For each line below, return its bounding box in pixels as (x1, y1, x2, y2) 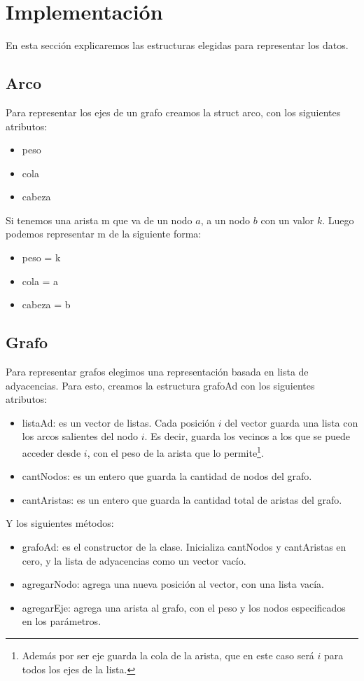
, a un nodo (200, 212, 251, 227)
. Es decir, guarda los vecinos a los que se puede (144, 429, 350, 443)
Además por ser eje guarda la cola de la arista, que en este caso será (22, 648, 314, 663)
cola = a (22, 273, 59, 288)
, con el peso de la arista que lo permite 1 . (87, 443, 264, 460)
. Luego (322, 212, 354, 227)
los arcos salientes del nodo (22, 429, 139, 443)
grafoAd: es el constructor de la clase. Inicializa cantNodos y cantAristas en (22, 539, 346, 554)
